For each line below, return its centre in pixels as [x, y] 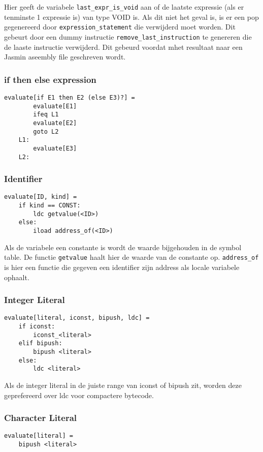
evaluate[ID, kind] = [41, 197]
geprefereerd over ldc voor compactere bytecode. [79, 395]
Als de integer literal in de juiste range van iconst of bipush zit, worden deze [123, 385]
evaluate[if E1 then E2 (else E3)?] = [70, 97]
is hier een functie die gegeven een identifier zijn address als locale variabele [122, 267]
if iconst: [37, 327]
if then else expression [50, 79]
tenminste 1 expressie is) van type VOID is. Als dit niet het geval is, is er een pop [131, 17]
